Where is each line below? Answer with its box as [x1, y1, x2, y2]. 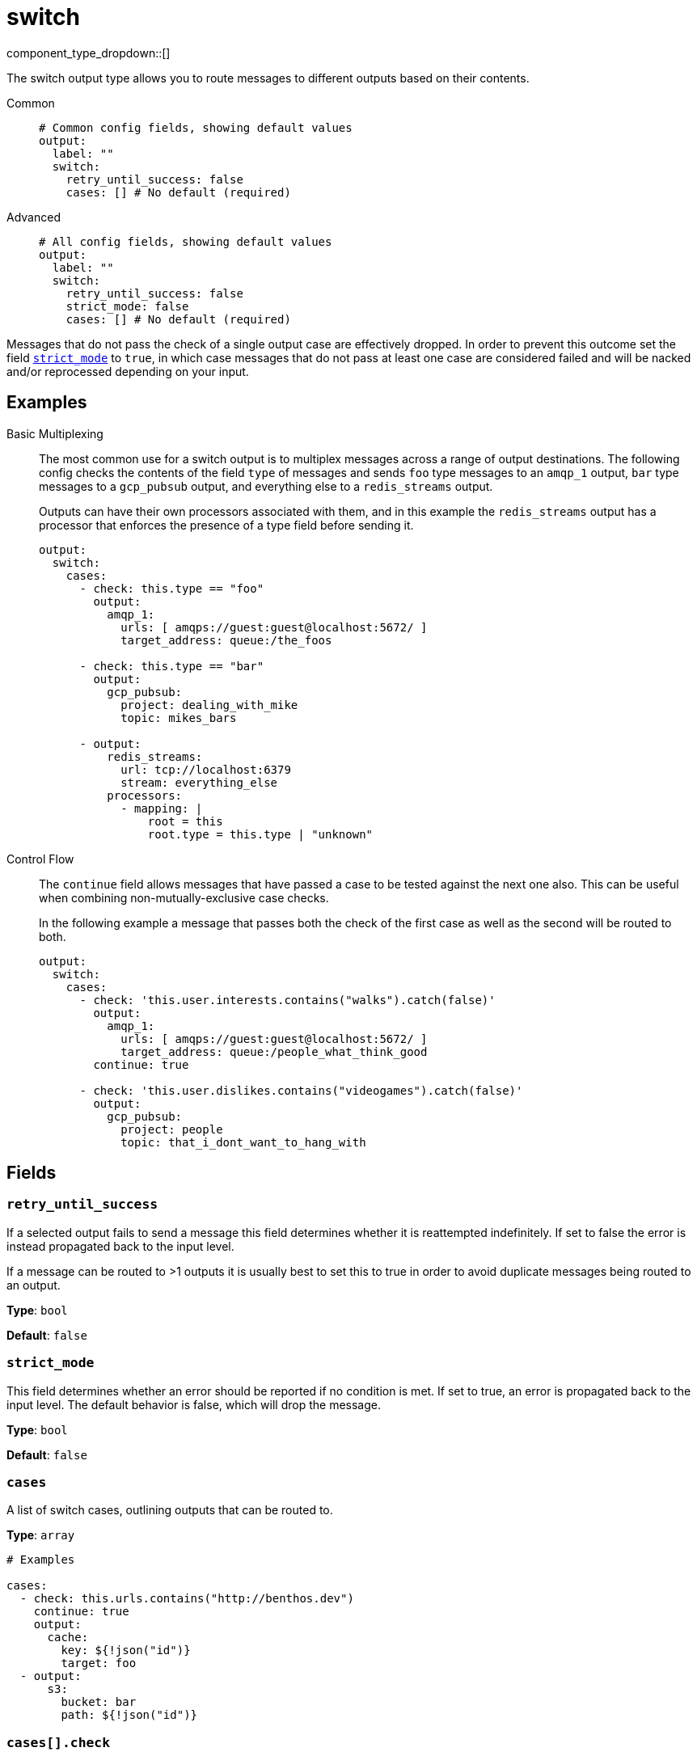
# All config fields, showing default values [39, 234, 332, 248]
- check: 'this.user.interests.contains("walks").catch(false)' [79, 993, 496, 1007]
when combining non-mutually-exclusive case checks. [39, 890, 329, 905]
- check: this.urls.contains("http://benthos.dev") [19, 1592, 354, 1606]
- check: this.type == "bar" [79, 659, 264, 673]
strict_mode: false [65, 299, 189, 313]
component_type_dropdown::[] [6, 45, 171, 60]
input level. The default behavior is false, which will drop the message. [6, 1397, 382, 1412]
